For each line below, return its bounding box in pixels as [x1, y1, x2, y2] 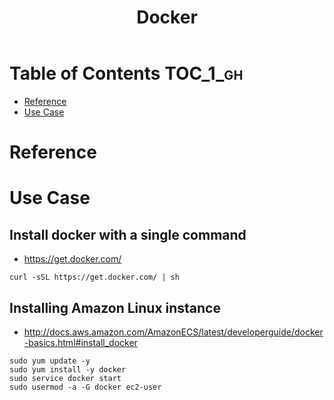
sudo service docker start [9, 373, 122, 383]
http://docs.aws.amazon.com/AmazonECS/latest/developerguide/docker [23, 326, 324, 338]
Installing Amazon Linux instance [9, 299, 221, 316]
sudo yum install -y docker [9, 364, 127, 375]
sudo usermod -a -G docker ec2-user [9, 382, 162, 392]
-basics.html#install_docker [23, 336, 138, 348]
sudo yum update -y [9, 356, 91, 366]
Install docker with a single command [9, 226, 247, 243]
